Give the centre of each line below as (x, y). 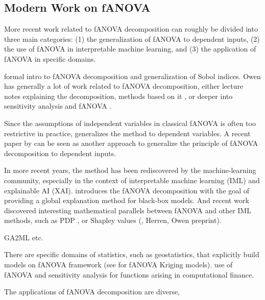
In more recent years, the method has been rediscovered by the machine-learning (130, 170)
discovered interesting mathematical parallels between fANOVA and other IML (128, 210)
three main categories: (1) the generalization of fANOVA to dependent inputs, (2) (132, 39)
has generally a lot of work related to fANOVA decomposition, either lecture (124, 86)
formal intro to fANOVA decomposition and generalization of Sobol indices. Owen (132, 76)
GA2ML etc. (24, 237)
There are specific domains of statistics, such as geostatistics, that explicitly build (132, 254)
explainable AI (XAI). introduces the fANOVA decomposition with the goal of (127, 190)
